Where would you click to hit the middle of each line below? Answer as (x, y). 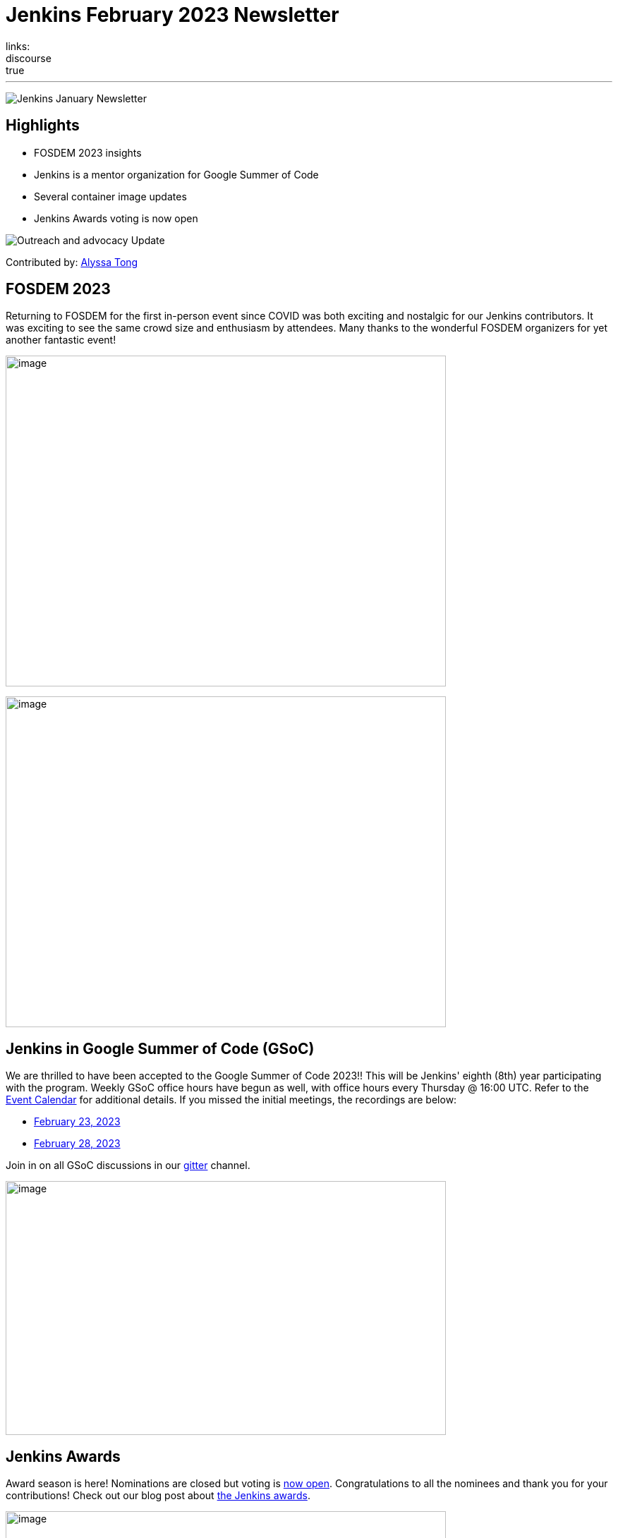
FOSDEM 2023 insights (88, 152)
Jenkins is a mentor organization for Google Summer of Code (176, 174)
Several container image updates (110, 196)
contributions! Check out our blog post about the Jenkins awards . (158, 1496)
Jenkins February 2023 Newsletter (172, 15)
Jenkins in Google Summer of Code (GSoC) (160, 1048)
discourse (29, 58)
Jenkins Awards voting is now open (116, 218)
